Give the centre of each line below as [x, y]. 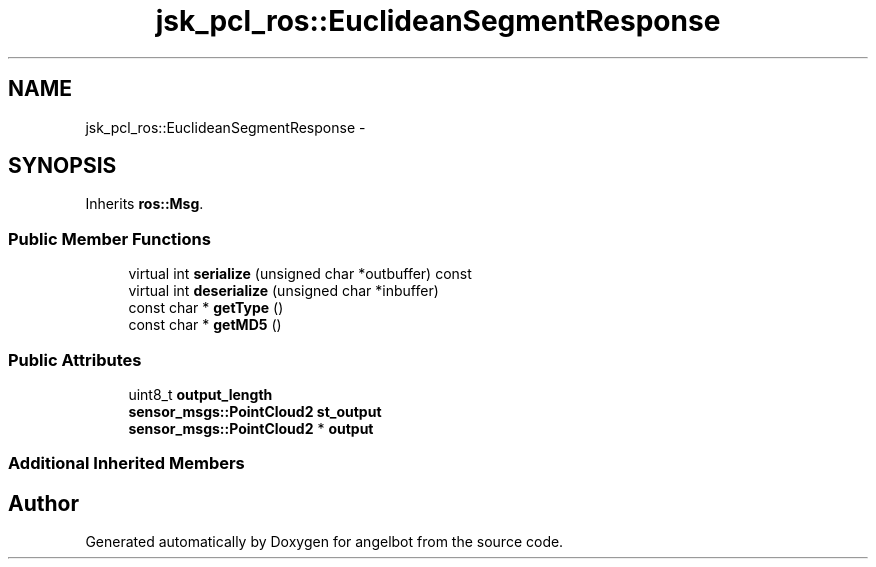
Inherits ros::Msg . [144, 204]
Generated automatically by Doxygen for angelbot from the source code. [324, 542]
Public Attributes [75, 359]
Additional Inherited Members [126, 463]
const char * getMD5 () [205, 325]
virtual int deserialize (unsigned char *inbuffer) [283, 291]
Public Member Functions [109, 238]
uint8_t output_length [200, 394]
